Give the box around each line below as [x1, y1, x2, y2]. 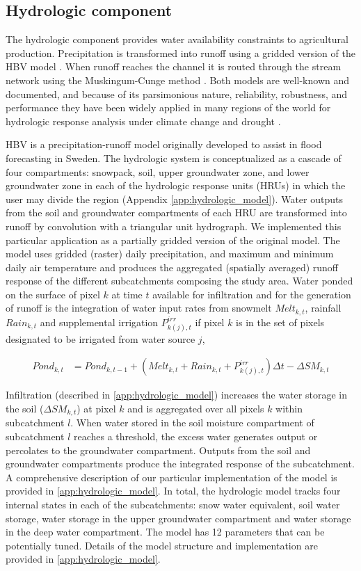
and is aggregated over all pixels [127, 401, 264, 415]
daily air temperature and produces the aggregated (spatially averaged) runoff [6, 259, 339, 274]
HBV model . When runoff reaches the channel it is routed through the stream [6, 59, 342, 74]
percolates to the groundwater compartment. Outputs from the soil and [6, 442, 311, 457]
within [275, 401, 303, 415]
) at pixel [77, 401, 116, 415]
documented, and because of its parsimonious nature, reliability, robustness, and [6, 86, 348, 101]
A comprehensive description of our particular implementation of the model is [6, 469, 337, 484]
